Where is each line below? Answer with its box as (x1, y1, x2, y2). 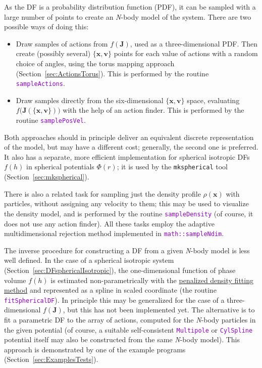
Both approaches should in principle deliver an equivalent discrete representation (4, 131, 254, 142)
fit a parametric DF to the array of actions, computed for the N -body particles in (4, 314, 256, 325)
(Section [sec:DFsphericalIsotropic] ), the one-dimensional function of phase (4, 264, 236, 275)
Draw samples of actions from (16, 38, 108, 49)
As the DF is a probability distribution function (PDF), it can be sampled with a (4, 2, 256, 12)
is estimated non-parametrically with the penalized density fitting (50, 274, 253, 285)
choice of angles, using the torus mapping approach (16, 58, 175, 68)
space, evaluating (187, 95, 240, 105)
